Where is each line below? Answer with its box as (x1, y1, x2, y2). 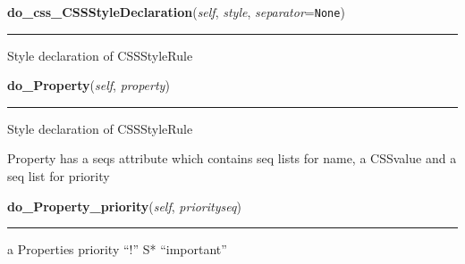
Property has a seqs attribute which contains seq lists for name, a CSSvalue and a (7, 149, 457, 168)
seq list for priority (7, 167, 110, 186)
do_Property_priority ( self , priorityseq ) (7, 196, 241, 215)
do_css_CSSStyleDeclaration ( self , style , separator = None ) (7, 3, 345, 21)
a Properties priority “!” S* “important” (7, 240, 227, 259)
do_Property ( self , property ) (7, 76, 170, 95)
